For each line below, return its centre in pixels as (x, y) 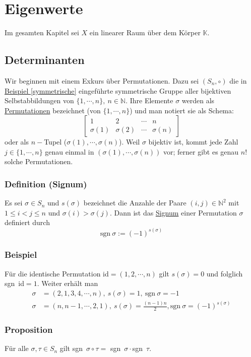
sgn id (14, 283)
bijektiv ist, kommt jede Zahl (193, 142)
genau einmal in (70, 151)
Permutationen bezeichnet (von (53, 110)
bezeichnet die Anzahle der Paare (135, 203)
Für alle (17, 348)
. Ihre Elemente (149, 100)
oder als (17, 142)
